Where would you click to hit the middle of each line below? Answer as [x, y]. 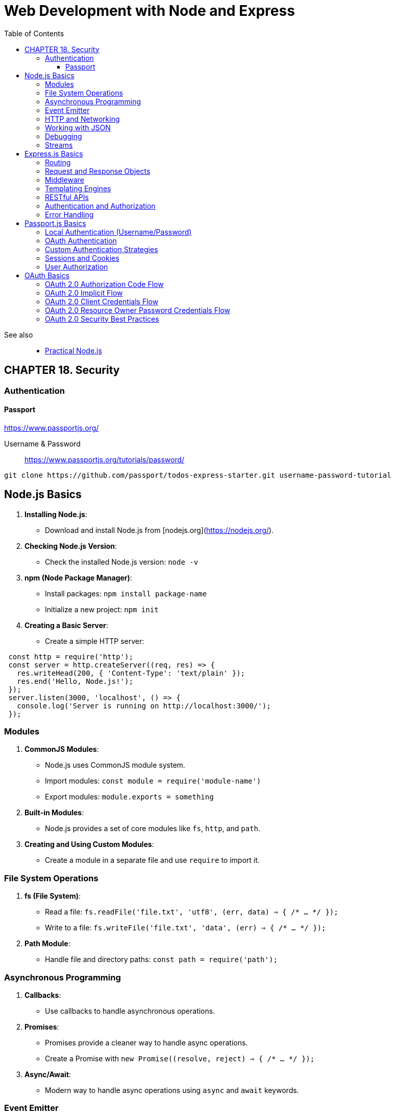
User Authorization [77, 266]
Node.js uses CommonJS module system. [115, 765]
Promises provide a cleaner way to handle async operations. [146, 1042]
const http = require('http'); [71, 656]
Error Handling [69, 214]
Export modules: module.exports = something [129, 797]
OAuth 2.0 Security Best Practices [102, 319]
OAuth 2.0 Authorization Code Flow [104, 284]
